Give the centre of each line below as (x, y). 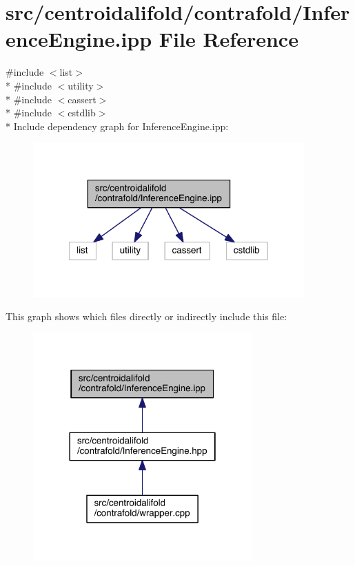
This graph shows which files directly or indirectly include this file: (146, 316)
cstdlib (82, 113)
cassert (82, 99)
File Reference (229, 39)
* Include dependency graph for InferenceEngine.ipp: (117, 126)
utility (81, 85)
